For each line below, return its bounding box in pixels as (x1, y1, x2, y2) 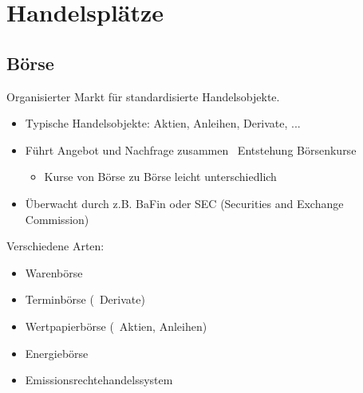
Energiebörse (25, 344, 89, 361)
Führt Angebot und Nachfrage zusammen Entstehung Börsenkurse (25, 141, 357, 158)
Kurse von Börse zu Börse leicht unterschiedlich (44, 168, 277, 185)
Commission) (25, 210, 89, 227)
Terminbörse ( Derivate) (25, 291, 145, 308)
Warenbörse (25, 264, 83, 281)
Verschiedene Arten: (6, 238, 105, 254)
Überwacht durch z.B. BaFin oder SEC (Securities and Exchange (25, 195, 344, 211)
